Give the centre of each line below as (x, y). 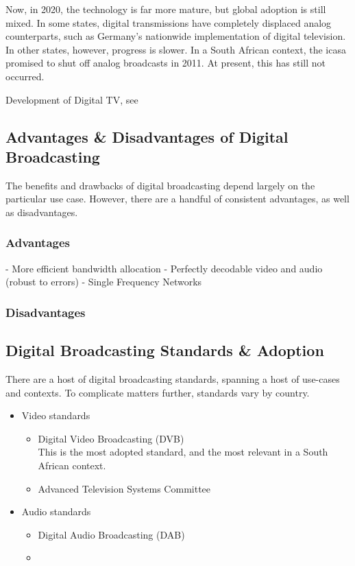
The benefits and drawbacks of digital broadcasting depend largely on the (160, 185)
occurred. (25, 76)
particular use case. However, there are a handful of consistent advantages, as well (177, 199)
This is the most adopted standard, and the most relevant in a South (183, 452)
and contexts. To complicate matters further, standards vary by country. (158, 392)
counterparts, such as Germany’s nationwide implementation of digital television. (176, 36)
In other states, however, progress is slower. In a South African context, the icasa (176, 49)
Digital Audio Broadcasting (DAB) (111, 534)
